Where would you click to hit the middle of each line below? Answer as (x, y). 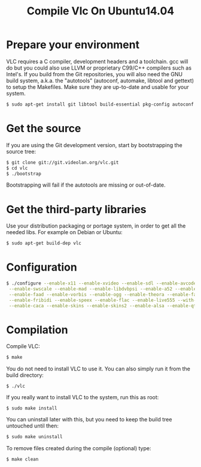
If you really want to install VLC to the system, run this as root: (83, 397)
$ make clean (22, 459)
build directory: (25, 375)
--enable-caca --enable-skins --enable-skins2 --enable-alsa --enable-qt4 (104, 306)
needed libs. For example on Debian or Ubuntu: (64, 232)
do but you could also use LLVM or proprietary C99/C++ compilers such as (99, 68)
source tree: (21, 151)
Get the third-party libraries (76, 209)
